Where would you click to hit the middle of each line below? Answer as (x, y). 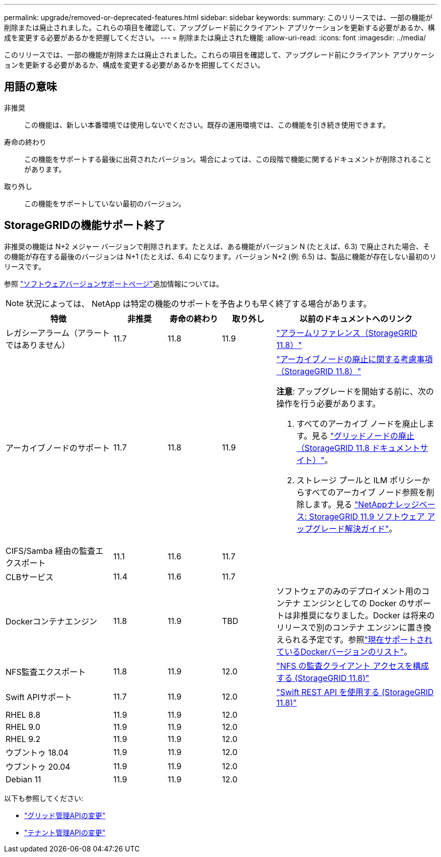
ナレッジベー (411, 504)
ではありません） (38, 345)
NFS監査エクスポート (46, 672)
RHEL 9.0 (23, 727)
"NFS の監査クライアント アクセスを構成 (353, 666)
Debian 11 (23, 779)
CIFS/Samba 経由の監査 (51, 551)
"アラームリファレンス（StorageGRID (347, 333)
